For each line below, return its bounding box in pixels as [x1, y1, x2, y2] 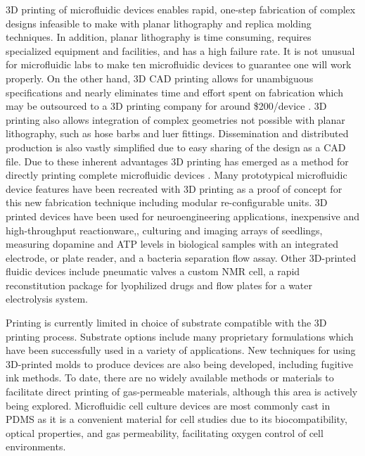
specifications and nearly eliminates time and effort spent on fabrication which [6, 84, 343, 99]
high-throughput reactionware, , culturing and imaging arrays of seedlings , [6, 222, 323, 237]
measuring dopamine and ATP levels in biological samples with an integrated [6, 236, 339, 251]
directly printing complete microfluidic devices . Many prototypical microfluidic [6, 167, 347, 182]
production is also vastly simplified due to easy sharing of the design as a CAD [6, 139, 346, 154]
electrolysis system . [6, 291, 88, 306]
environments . [6, 439, 66, 454]
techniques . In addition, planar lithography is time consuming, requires [6, 30, 312, 44]
